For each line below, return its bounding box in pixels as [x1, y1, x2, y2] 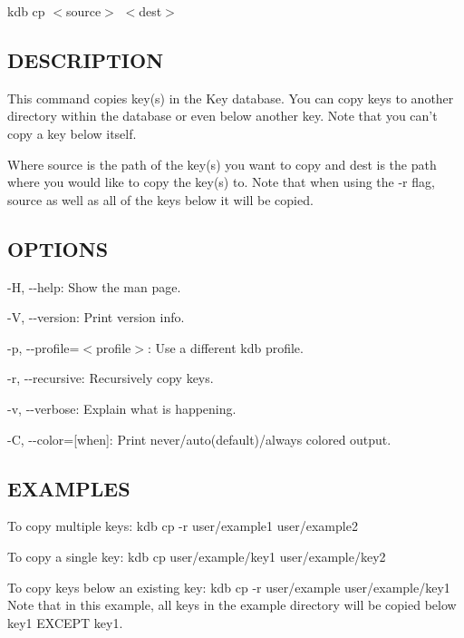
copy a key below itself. [7, 123, 137, 142]
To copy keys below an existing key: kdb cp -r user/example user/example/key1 [7, 577, 450, 596]
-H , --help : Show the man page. [7, 277, 181, 296]
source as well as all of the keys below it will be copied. [7, 190, 314, 209]
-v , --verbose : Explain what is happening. [7, 398, 237, 417]
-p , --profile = [7, 338, 80, 357]
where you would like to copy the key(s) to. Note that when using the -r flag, [7, 172, 435, 191]
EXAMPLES [7, 474, 130, 502]
